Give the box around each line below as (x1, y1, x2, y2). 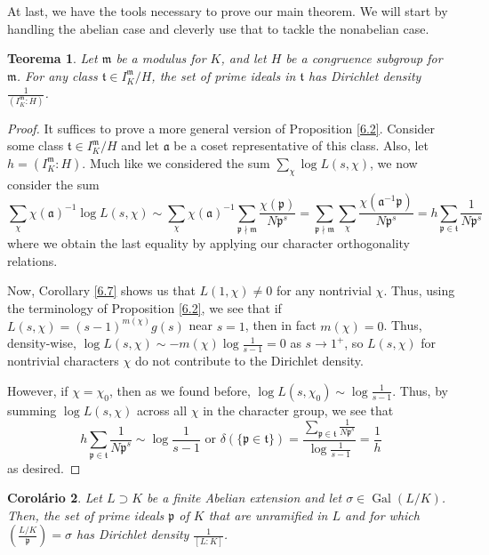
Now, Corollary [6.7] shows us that (7, 281, 196, 300)
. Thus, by (392, 381, 448, 399)
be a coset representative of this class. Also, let (173, 136, 429, 155)
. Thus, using (383, 281, 455, 300)
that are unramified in (208, 505, 328, 524)
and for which (345, 505, 420, 524)
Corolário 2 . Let (7, 488, 102, 507)
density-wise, (7, 334, 76, 352)
